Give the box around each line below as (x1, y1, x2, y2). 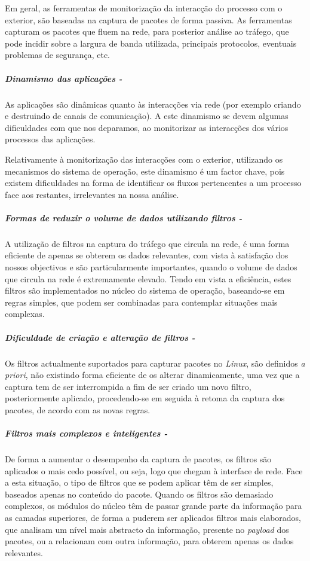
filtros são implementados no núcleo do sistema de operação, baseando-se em (5, 284, 285, 297)
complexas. (5, 307, 45, 320)
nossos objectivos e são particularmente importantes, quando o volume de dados (5, 261, 297, 273)
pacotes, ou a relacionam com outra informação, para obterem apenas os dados (5, 535, 294, 547)
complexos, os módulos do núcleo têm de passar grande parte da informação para (5, 499, 302, 512)
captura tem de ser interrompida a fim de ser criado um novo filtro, (5, 380, 251, 392)
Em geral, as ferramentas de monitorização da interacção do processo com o (5, 2, 283, 14)
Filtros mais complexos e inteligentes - (5, 427, 168, 440)
